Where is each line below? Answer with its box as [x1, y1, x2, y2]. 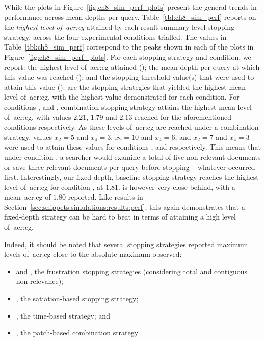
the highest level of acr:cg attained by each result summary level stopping [4, 21, 235, 32]
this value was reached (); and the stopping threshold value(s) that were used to [4, 71, 254, 82]
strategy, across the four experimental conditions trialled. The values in [4, 31, 227, 42]
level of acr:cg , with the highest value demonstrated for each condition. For [4, 91, 240, 102]
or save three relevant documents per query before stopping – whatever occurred [4, 161, 255, 172]
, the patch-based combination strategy [16, 327, 139, 338]
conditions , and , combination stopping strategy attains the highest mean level [4, 101, 252, 112]
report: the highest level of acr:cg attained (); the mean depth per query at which [4, 61, 260, 72]
